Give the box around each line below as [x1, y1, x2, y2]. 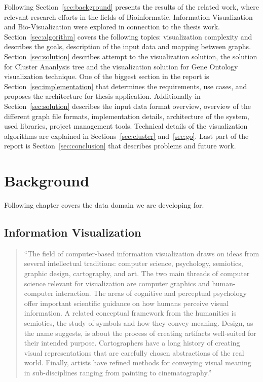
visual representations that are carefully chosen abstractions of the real [24, 347, 244, 358]
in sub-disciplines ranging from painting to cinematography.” [24, 367, 212, 377]
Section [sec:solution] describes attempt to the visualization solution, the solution [4, 51, 257, 61]
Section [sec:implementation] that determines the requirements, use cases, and [4, 81, 247, 91]
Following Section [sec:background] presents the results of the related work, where [4, 2, 259, 12]
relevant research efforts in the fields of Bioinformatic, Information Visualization [4, 11, 253, 22]
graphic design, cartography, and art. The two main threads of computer [24, 268, 250, 279]
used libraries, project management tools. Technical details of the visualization [4, 121, 248, 131]
